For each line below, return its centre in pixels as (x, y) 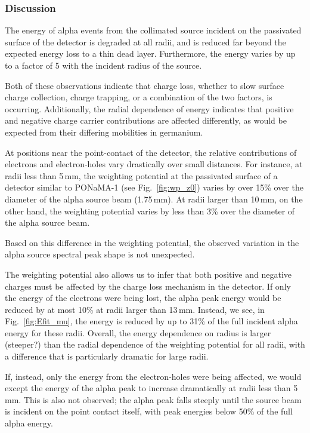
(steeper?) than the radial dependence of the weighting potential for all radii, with (155, 344)
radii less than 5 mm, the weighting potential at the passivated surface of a (141, 175)
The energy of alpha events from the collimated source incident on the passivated (153, 30)
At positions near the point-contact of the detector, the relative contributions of (151, 152)
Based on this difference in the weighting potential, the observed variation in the (152, 242)
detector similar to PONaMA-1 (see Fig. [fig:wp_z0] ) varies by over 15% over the (154, 187)
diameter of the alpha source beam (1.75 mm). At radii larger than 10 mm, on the (154, 199)
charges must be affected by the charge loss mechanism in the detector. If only (148, 286)
